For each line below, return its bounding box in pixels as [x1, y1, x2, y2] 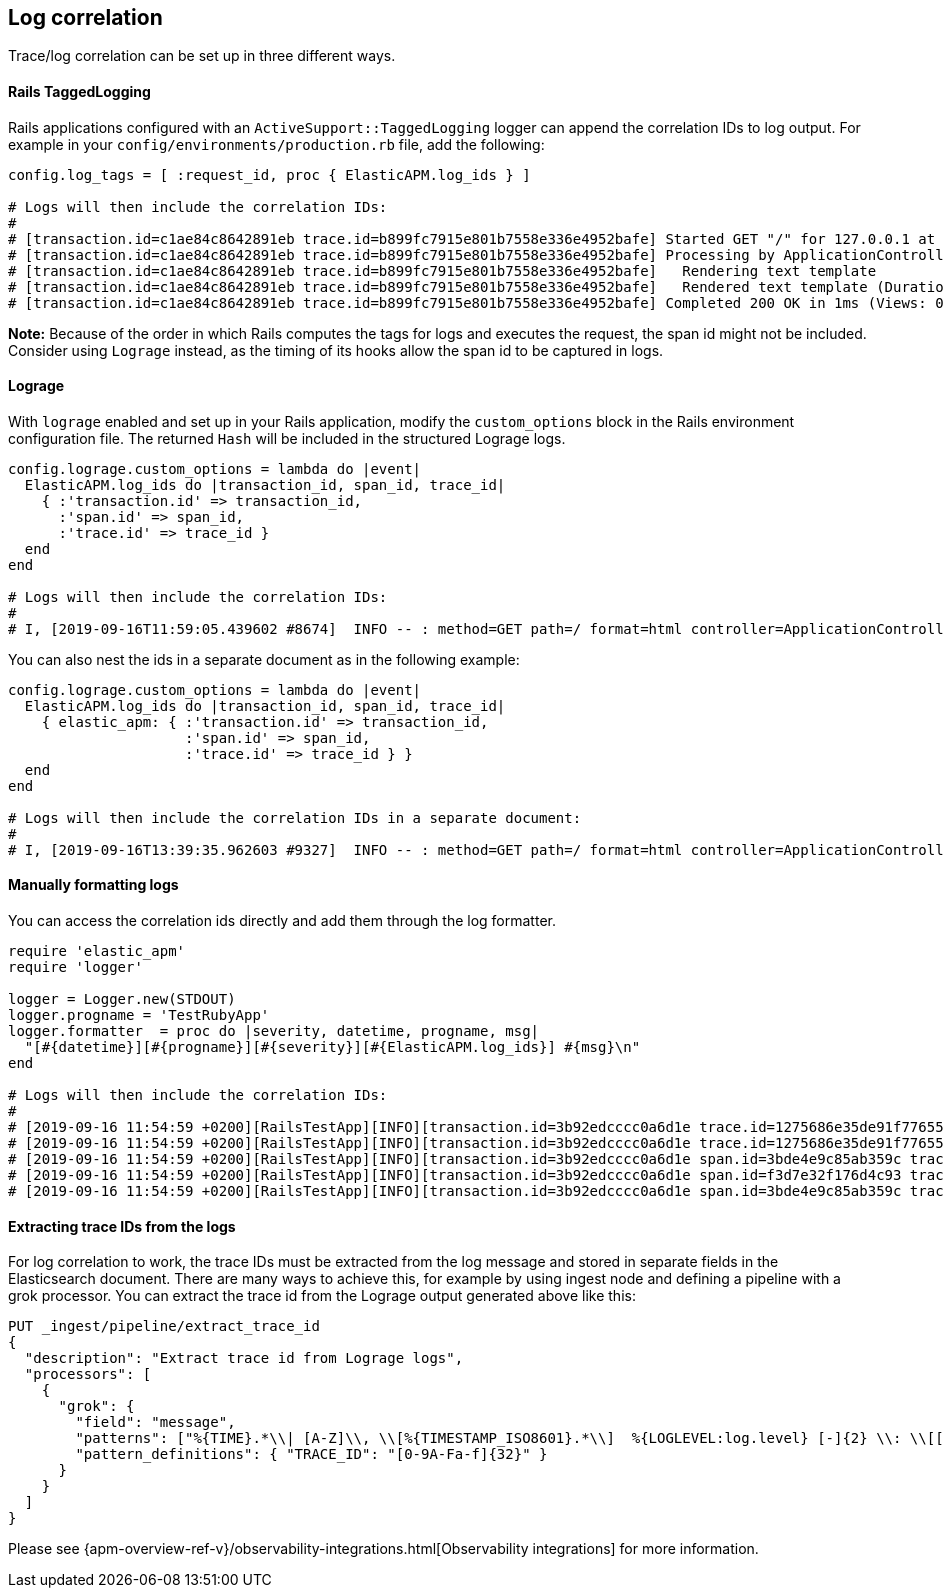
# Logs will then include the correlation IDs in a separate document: [8, 809, 582, 826]
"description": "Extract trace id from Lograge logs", [24, 1350, 464, 1367]
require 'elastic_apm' [8, 943, 186, 960]
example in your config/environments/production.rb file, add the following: [8, 135, 545, 153]
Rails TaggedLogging [8, 83, 151, 101]
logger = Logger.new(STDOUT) [8, 991, 236, 1008]
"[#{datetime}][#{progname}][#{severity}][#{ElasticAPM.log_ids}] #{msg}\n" [24, 1039, 641, 1056]
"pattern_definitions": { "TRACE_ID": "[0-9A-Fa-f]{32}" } [75, 1446, 548, 1463]
